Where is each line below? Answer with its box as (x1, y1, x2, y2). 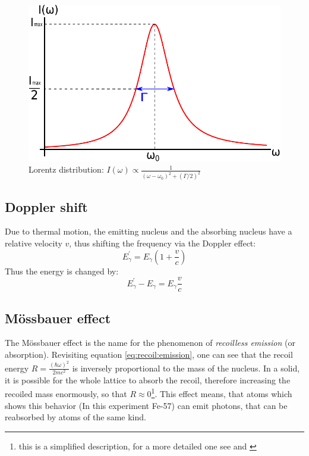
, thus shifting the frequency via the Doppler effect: (69, 237, 256, 249)
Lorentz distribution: (29, 163, 104, 176)
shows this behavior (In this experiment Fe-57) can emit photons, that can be (5, 399, 288, 411)
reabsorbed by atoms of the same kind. (5, 411, 146, 423)
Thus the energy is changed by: (5, 264, 119, 277)
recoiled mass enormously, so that (5, 387, 127, 399)
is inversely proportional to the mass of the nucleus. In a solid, (72, 361, 300, 374)
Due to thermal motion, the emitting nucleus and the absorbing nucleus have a (5, 225, 292, 238)
